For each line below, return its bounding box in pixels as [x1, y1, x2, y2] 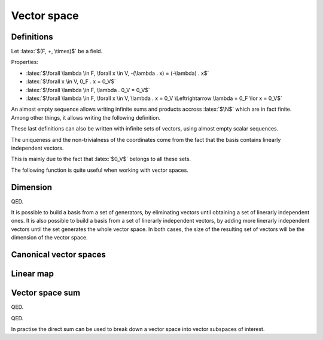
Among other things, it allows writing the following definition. [11, 114, 161, 121]
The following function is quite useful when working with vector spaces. [11, 166, 188, 174]
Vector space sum [11, 288, 81, 298]
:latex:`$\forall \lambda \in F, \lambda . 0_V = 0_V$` [26, 86, 151, 93]
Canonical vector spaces [11, 250, 106, 260]
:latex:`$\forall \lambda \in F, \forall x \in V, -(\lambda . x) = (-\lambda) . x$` [26, 69, 209, 77]
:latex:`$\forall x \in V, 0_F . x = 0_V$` [26, 78, 117, 85]
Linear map [11, 269, 54, 279]
